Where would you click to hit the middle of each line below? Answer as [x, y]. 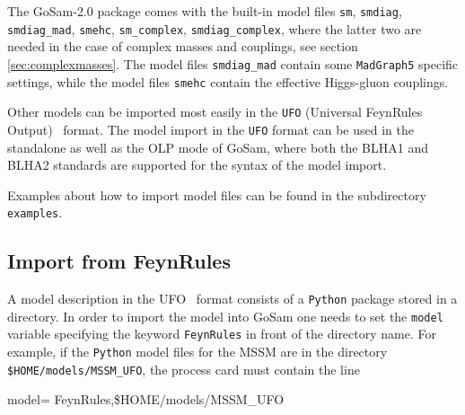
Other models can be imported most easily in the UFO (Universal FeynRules [215, 112]
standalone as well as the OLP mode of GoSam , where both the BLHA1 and [218, 147]
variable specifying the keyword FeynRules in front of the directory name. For [222, 334]
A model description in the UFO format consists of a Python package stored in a [232, 299]
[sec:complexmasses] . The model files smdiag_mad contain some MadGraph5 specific [233, 63]
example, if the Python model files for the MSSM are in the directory [197, 352]
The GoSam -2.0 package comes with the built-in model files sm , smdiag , [205, 11]
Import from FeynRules [119, 261]
